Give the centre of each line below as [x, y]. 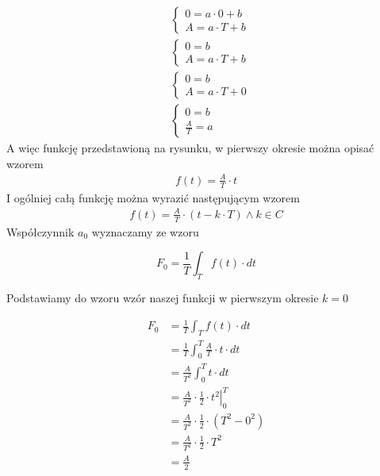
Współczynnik [40, 231]
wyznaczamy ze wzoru [145, 231]
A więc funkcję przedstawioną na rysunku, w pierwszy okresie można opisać [190, 148]
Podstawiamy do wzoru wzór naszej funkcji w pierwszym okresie [163, 298]
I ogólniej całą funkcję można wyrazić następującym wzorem [153, 197]
